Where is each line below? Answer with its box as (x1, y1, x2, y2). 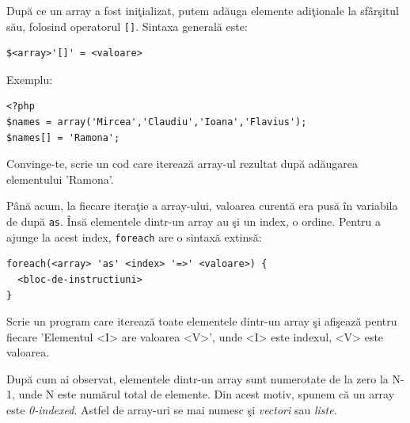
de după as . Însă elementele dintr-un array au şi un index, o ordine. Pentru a (6, 213, 382, 229)
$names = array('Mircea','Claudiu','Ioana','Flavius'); (6, 116, 307, 128)
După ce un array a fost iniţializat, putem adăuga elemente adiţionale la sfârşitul (6, 2, 400, 18)
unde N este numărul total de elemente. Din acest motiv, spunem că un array (18, 386, 395, 402)
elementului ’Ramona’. (6, 170, 114, 187)
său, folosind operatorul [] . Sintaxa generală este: (6, 17, 248, 34)
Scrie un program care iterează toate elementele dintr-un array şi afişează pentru (6, 313, 397, 330)
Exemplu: (6, 70, 53, 87)
